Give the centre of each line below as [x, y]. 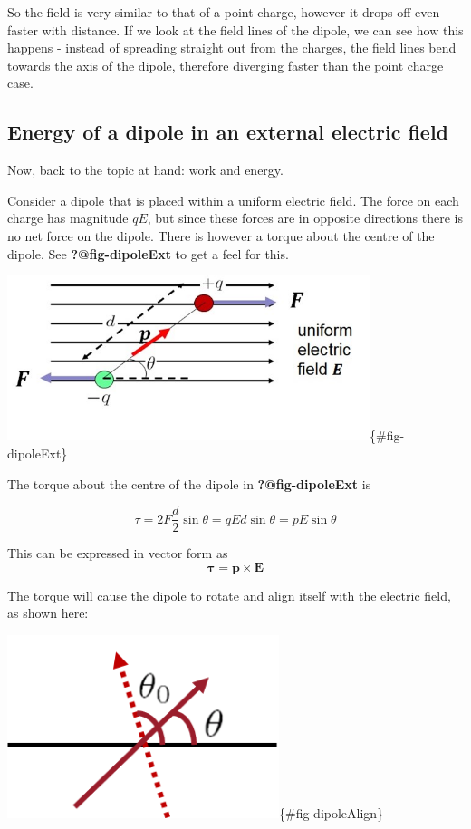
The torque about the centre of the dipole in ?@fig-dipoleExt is [189, 483]
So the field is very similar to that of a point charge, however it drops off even [224, 12]
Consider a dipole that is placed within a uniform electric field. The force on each [233, 200]
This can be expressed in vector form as [118, 553]
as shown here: [48, 613]
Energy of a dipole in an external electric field [228, 132]
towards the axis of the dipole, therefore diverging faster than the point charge [226, 65]
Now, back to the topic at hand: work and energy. [145, 170]
